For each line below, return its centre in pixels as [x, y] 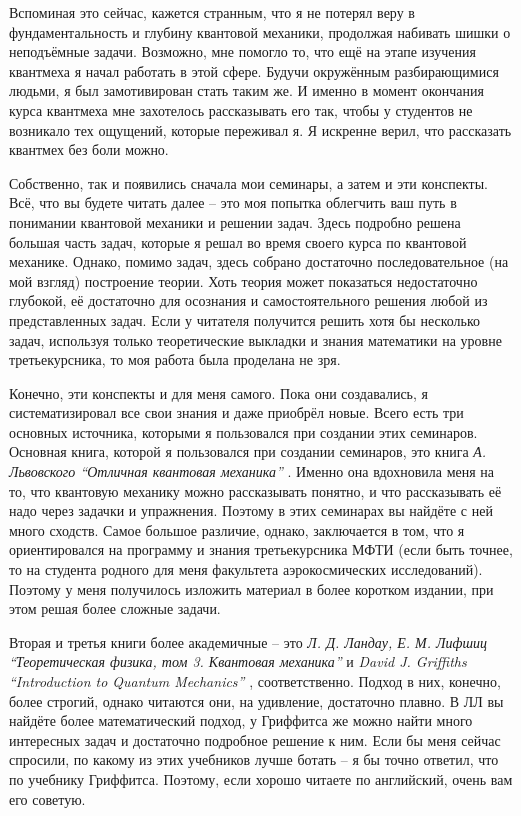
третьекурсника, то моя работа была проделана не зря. [175, 359]
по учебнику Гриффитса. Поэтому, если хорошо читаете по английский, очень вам [261, 778]
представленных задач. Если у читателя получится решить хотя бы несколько [245, 319]
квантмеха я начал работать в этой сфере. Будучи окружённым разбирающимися [254, 70]
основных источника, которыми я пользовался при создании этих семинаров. [243, 431]
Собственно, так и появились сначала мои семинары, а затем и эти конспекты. [249, 182]
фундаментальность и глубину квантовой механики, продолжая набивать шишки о [260, 31]
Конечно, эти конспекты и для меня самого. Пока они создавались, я [218, 392]
